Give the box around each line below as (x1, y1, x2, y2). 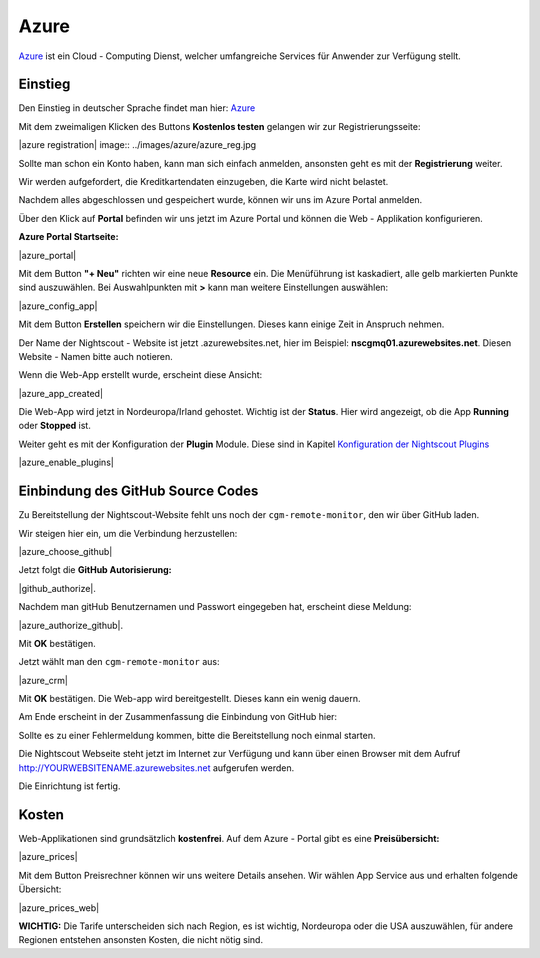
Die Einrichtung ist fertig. (18, 780, 121, 792)
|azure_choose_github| (18, 545, 113, 557)
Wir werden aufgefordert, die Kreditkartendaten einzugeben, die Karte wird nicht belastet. (18, 176, 389, 188)
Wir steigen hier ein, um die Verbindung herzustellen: (18, 527, 238, 539)
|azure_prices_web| (18, 901, 100, 914)
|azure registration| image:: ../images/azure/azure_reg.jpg (18, 139, 257, 151)
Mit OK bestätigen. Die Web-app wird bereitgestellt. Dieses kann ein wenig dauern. (18, 693, 361, 705)
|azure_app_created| (18, 387, 104, 399)
